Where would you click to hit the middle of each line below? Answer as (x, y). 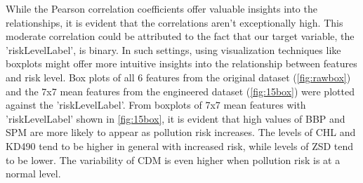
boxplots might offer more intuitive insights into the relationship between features (181, 63)
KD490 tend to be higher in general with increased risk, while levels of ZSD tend (180, 145)
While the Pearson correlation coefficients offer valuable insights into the (161, 8)
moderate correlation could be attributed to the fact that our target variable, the (180, 36)
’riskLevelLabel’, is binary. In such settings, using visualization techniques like (173, 49)
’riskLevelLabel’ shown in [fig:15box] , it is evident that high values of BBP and (176, 118)
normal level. (33, 174)
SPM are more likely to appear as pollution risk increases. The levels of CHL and (181, 132)
